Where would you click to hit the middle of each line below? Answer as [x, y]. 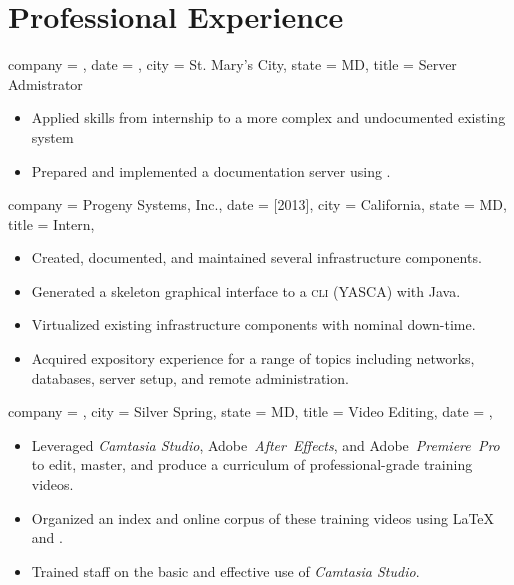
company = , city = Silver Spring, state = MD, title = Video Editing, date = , [250, 411]
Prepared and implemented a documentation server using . [211, 170]
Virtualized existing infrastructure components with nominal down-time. [253, 324]
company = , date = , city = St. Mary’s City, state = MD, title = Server [232, 64]
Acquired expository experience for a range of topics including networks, [253, 358]
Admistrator [45, 83]
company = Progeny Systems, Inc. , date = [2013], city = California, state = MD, [257, 204]
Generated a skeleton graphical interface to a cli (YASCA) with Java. [246, 290]
